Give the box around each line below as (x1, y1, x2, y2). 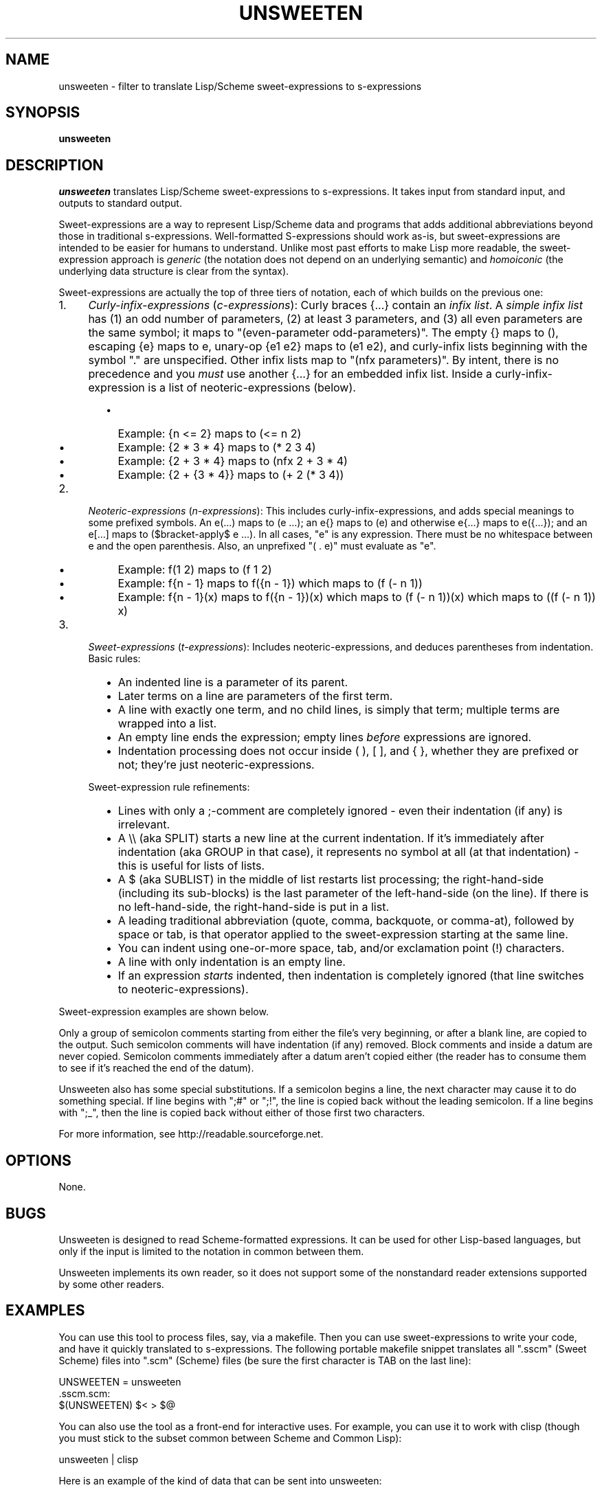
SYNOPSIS (5, 104, 80, 122)
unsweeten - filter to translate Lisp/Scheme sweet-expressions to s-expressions (58, 80, 422, 92)
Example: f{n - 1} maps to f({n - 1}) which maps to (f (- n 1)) (118, 576, 423, 591)
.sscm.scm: (58, 1387, 111, 1399)
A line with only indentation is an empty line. (118, 955, 346, 969)
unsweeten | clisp (58, 1453, 139, 1465)
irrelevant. (118, 817, 170, 832)
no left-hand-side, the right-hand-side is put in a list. (118, 900, 389, 914)
